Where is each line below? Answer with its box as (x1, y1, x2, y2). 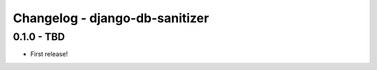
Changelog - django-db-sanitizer (13, 10, 209, 26)
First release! (30, 50, 68, 58)
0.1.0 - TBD (13, 30, 66, 43)
